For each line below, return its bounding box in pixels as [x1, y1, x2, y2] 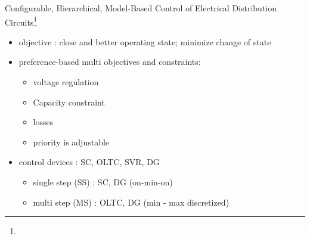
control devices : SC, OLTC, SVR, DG [18, 156, 160, 168]
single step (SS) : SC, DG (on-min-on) [33, 176, 173, 188]
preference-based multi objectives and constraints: [18, 55, 201, 68]
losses [33, 116, 54, 128]
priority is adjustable [33, 135, 110, 148]
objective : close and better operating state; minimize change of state [18, 35, 271, 48]
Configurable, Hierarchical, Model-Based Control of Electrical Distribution [5, 2, 277, 14]
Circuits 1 [5, 14, 38, 28]
